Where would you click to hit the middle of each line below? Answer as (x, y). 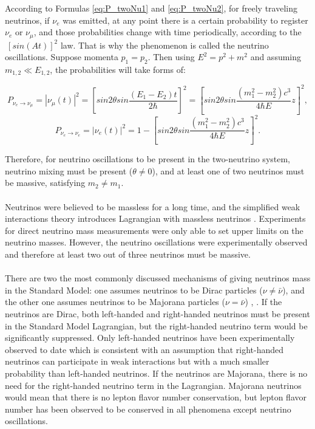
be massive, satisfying (45, 183)
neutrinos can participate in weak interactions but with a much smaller (137, 361)
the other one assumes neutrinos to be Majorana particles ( (115, 302)
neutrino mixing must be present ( (69, 170)
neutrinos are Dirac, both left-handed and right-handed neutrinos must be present (157, 313)
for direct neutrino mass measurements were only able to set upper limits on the (154, 230)
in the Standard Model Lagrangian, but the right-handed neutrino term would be (156, 325)
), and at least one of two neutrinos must (228, 170)
